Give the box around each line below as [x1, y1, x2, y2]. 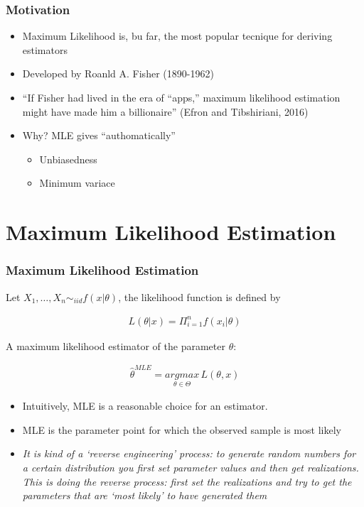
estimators [22, 42, 68, 57]
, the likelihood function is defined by [118, 289, 281, 304]
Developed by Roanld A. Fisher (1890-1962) [22, 66, 214, 81]
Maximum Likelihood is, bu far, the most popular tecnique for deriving [22, 28, 333, 43]
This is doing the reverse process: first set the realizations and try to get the [22, 474, 352, 489]
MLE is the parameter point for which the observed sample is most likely [22, 422, 341, 437]
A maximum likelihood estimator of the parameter [6, 338, 225, 353]
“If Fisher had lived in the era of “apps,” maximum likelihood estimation [22, 90, 341, 104]
